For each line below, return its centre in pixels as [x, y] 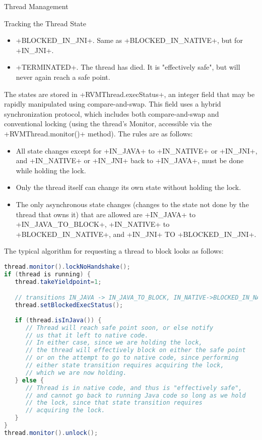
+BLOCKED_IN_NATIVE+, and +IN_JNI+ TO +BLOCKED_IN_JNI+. [136, 234]
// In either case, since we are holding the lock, [114, 343]
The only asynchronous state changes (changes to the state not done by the [132, 204]
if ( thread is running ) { [47, 274]
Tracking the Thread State [45, 23]
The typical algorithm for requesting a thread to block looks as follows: [114, 251]
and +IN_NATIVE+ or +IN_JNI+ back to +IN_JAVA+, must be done [130, 160]
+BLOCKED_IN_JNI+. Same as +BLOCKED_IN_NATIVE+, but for [129, 40]
